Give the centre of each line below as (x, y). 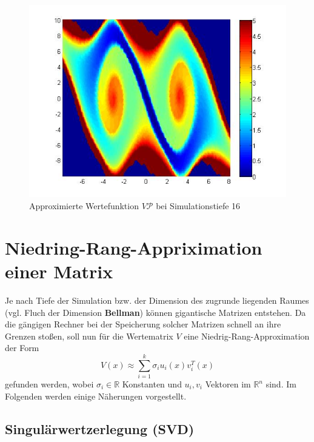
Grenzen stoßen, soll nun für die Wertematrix (89, 336)
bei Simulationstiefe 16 (198, 206)
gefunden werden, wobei (49, 384)
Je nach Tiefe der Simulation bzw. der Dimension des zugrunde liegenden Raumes (157, 300)
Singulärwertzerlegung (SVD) (100, 428)
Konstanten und (152, 384)
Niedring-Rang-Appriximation (134, 247)
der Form (22, 348)
